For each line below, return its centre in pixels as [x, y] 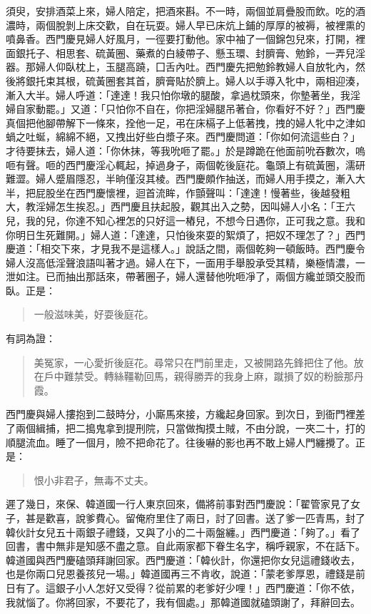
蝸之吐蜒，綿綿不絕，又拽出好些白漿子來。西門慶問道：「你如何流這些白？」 [183, 137]
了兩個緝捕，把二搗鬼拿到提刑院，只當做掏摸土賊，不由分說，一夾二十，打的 [185, 428]
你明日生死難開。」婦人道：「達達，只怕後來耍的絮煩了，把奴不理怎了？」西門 [185, 234]
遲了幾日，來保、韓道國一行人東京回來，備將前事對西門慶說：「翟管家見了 [178, 504]
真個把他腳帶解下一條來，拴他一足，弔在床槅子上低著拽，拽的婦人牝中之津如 [185, 122]
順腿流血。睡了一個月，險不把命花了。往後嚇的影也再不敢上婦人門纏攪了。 [181, 442]
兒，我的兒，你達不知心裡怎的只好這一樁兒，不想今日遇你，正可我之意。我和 [185, 220]
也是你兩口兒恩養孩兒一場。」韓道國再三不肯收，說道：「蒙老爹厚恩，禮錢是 [181, 574]
